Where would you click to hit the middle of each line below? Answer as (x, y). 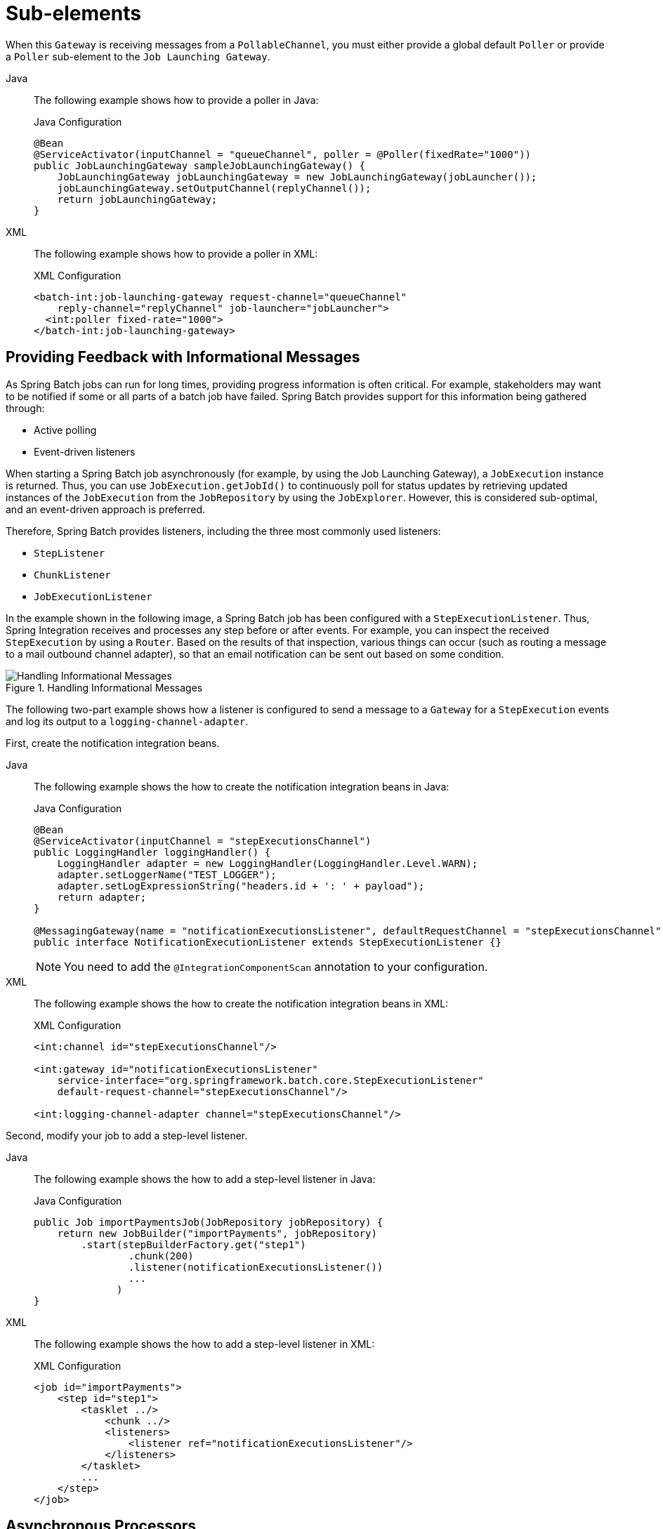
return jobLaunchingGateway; (137, 199)
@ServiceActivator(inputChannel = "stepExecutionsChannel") (203, 841)
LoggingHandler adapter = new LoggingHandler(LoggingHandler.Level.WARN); (268, 863)
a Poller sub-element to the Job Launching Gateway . (138, 56)
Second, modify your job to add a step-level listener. (127, 1135)
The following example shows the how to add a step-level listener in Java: (205, 1179)
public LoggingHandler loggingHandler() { (152, 852)
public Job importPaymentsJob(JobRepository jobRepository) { (209, 1222)
